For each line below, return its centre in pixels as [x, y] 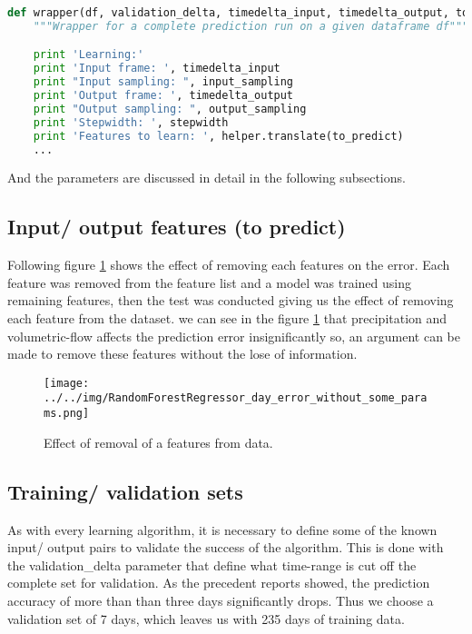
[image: [67, 383]
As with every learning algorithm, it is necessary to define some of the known [222, 529]
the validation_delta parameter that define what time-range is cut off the [212, 565]
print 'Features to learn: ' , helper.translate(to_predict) [218, 136]
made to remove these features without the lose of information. [182, 354]
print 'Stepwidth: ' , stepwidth [131, 122]
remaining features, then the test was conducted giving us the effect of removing [231, 300]
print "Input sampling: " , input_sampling [163, 82]
